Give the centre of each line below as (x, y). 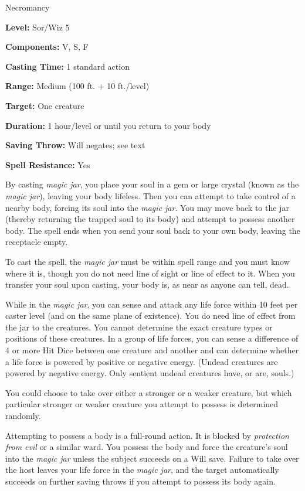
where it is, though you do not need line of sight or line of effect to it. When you (150, 273)
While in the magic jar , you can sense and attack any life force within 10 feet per (152, 304)
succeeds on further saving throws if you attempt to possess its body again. (140, 481)
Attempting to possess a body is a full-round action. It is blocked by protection (147, 435)
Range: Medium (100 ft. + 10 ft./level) (77, 86)
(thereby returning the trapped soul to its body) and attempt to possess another (150, 219)
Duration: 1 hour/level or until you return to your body (108, 125)
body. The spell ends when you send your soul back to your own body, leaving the (153, 230)
